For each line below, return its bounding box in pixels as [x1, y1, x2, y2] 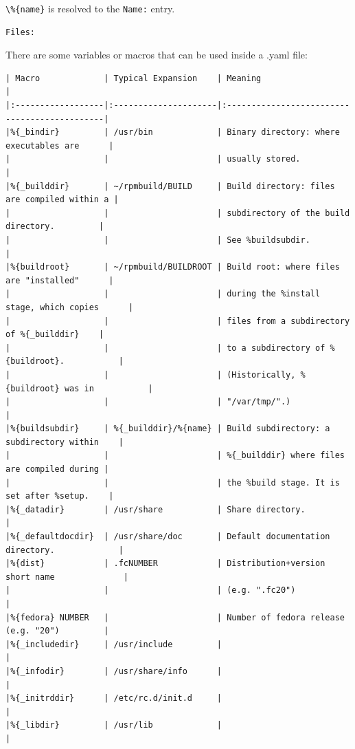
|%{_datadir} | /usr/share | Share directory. [5, 504, 306, 514]
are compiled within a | [5, 195, 119, 205]
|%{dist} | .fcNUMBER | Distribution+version [5, 558, 325, 569]
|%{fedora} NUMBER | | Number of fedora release [5, 612, 345, 622]
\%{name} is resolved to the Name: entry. [5, 1, 175, 15]
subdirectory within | [5, 437, 124, 447]
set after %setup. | [5, 491, 114, 501]
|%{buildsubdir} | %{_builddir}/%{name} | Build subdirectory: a [5, 424, 330, 434]
